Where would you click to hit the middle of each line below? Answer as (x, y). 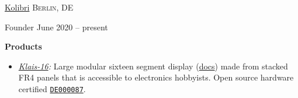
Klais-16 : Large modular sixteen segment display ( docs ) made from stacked (153, 66)
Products (23, 46)
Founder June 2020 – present (56, 27)
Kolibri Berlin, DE (39, 7)
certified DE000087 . (52, 88)
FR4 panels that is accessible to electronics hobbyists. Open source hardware (156, 77)
